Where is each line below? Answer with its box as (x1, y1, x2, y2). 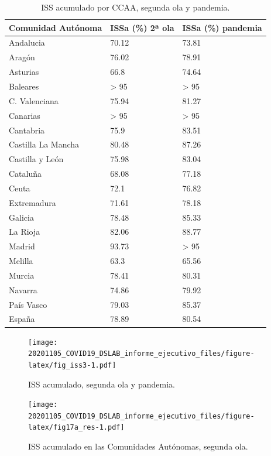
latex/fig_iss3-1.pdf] (28, 361, 116, 369)
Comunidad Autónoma (9, 21, 102, 33)
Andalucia (9, 36, 45, 49)
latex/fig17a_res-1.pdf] (28, 423, 125, 432)
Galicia (9, 211, 34, 223)
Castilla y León (9, 153, 64, 165)
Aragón (9, 51, 35, 63)
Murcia (9, 269, 35, 281)
